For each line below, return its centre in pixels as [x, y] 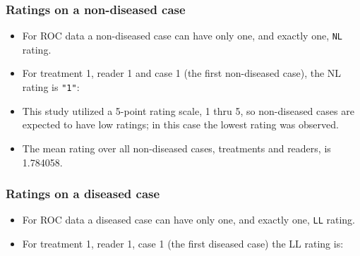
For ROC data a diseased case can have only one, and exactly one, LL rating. [188, 220]
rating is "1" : [51, 87]
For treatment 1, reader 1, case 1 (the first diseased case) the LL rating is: [183, 243]
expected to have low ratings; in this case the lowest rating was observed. [180, 124]
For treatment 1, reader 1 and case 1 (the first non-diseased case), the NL [182, 73]
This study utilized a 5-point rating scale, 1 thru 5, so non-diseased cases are [188, 110]
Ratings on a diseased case [83, 194]
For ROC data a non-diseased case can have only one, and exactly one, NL [182, 36]
